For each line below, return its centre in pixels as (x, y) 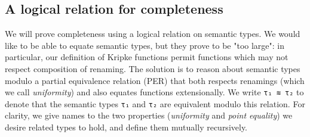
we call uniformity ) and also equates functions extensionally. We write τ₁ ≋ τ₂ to (154, 92)
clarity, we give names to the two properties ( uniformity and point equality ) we (149, 115)
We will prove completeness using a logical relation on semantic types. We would (153, 34)
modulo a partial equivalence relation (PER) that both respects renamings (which (155, 80)
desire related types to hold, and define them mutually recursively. (126, 127)
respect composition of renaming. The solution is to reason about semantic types (153, 68)
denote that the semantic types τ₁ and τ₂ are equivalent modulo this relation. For (155, 103)
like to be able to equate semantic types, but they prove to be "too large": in (145, 45)
